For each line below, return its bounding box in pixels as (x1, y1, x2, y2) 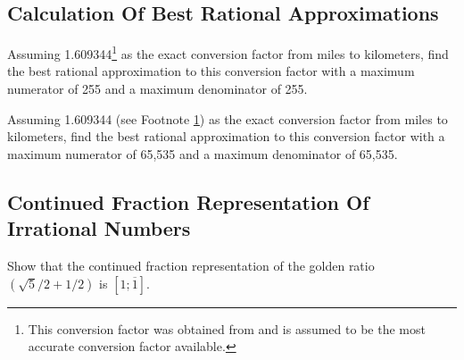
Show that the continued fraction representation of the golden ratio (7, 256, 375, 275)
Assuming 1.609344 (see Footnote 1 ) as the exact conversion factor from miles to (7, 109, 448, 128)
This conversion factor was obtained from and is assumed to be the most (28, 319, 426, 338)
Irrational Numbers (7, 214, 191, 242)
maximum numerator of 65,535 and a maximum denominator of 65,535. (7, 144, 398, 163)
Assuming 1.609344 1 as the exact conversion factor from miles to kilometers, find (7, 42, 449, 63)
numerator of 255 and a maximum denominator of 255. (7, 80, 308, 98)
